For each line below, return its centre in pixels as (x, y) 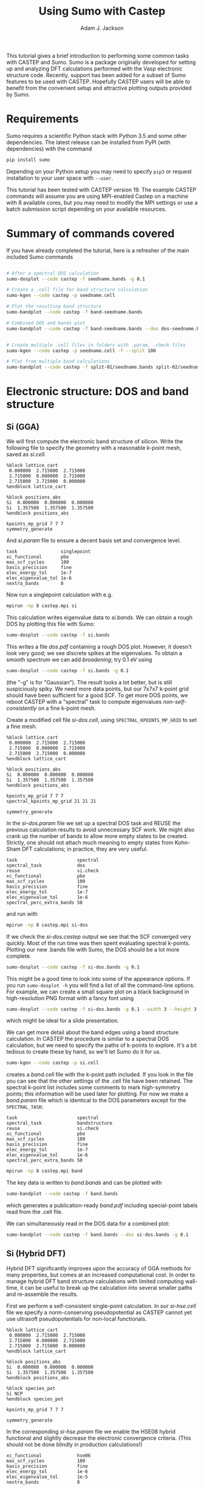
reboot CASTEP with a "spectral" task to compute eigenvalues (84, 701)
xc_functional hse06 (49, 1456)
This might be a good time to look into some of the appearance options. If (98, 978)
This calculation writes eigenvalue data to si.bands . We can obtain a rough (100, 618)
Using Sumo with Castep (102, 11)
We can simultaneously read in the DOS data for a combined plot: (88, 1224)
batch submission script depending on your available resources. (87, 209)
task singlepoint (49, 552)
